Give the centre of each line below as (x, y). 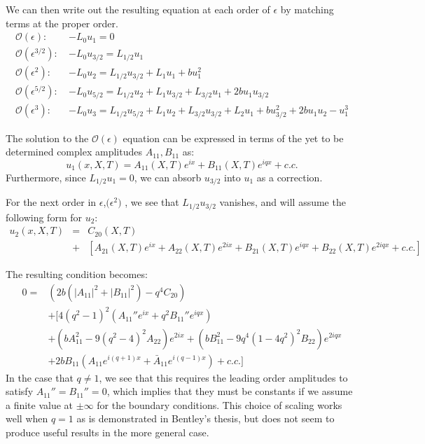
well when (27, 418)
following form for (44, 217)
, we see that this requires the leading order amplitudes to (223, 377)
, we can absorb (168, 177)
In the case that (40, 377)
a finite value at (40, 404)
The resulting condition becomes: (77, 274)
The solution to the (47, 138)
